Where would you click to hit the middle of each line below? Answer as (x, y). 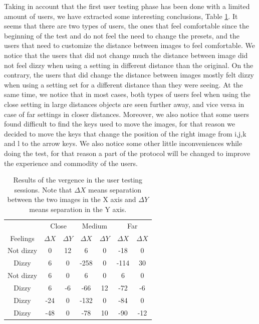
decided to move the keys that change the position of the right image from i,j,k (125, 133)
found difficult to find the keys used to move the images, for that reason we (120, 124)
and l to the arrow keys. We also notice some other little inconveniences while (123, 143)
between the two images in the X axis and (72, 199)
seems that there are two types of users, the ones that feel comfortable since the (127, 26)
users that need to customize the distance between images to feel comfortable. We (129, 45)
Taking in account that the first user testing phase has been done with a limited (127, 6)
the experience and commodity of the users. (71, 163)
